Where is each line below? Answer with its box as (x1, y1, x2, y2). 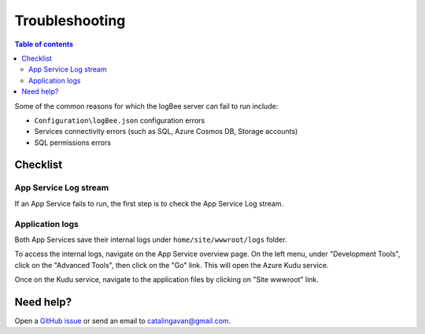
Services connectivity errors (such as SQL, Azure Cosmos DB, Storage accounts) (34, 127, 298, 136)
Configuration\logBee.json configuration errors (34, 115, 205, 125)
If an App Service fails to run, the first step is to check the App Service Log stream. (14, 199, 283, 208)
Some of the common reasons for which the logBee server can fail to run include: (14, 101, 279, 110)
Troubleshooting (14, 12, 126, 29)
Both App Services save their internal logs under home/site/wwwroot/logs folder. (14, 235, 287, 244)
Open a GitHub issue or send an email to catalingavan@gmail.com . (14, 316, 231, 326)
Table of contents (14, 39, 74, 49)
